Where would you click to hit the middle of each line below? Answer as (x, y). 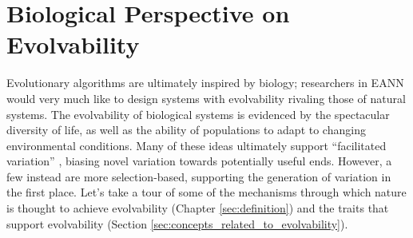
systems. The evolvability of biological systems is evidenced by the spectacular (198, 114)
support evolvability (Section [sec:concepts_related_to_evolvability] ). (177, 223)
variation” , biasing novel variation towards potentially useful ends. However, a (199, 161)
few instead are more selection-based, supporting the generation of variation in (199, 176)
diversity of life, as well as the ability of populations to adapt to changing (186, 130)
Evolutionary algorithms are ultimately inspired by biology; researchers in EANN (205, 83)
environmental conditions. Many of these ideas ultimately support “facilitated (197, 145)
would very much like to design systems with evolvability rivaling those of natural (206, 98)
